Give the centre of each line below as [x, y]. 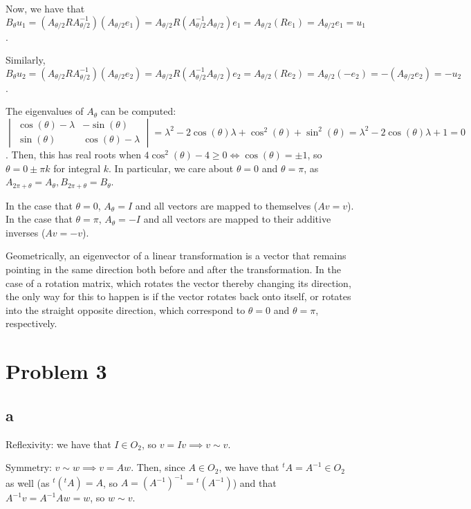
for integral [77, 168]
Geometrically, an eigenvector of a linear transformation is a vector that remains [176, 256]
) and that [255, 482]
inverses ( [26, 232]
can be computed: [138, 111]
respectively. [31, 323]
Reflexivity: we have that [58, 444]
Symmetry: [29, 467]
